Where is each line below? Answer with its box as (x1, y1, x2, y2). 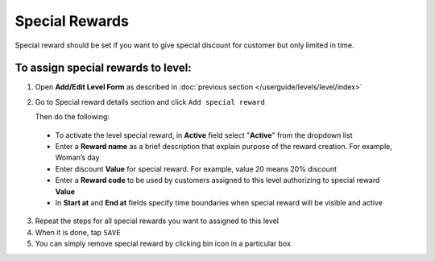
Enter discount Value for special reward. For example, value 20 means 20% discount (55, 164, 338, 173)
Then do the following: (35, 112, 110, 122)
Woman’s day (55, 153, 100, 163)
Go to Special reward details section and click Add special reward (35, 97, 265, 106)
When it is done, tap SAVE (35, 227, 121, 237)
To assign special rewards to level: (14, 61, 193, 75)
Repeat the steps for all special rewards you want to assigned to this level (35, 216, 280, 226)
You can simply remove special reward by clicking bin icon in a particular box (35, 238, 292, 249)
